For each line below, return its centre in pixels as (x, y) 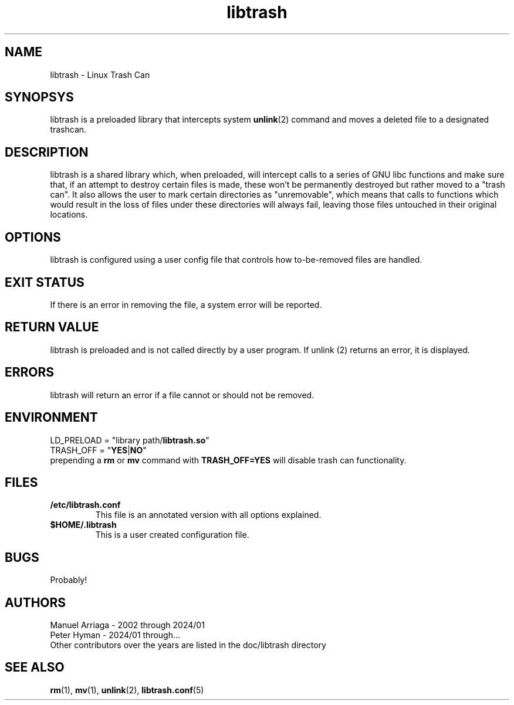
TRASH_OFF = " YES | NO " (98, 450)
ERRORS (30, 372)
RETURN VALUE (52, 327)
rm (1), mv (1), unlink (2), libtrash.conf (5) (127, 690)
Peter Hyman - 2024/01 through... (115, 635)
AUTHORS (35, 602)
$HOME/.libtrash (83, 525)
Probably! (69, 580)
